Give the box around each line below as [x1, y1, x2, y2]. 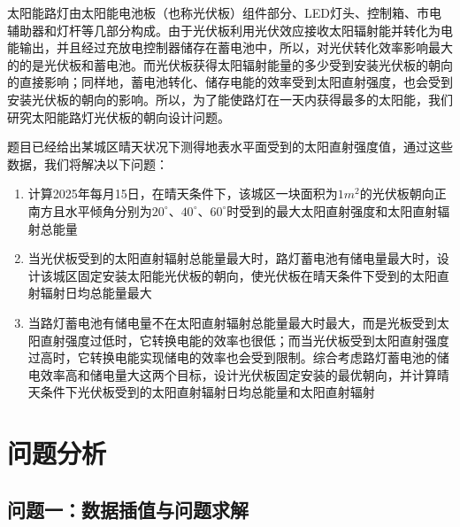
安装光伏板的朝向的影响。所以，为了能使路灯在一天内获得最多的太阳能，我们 [7, 89, 453, 108]
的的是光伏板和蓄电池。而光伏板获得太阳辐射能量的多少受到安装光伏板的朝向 [7, 55, 453, 74]
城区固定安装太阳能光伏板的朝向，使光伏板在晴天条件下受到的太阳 [52, 266, 437, 284]
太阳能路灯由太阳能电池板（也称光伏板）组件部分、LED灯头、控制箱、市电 [7, 4, 441, 21]
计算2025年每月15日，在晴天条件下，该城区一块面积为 [27, 184, 338, 203]
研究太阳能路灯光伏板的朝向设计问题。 [7, 107, 230, 126]
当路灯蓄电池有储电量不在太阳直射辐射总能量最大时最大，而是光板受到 [27, 313, 437, 331]
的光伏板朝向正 [359, 184, 447, 203]
